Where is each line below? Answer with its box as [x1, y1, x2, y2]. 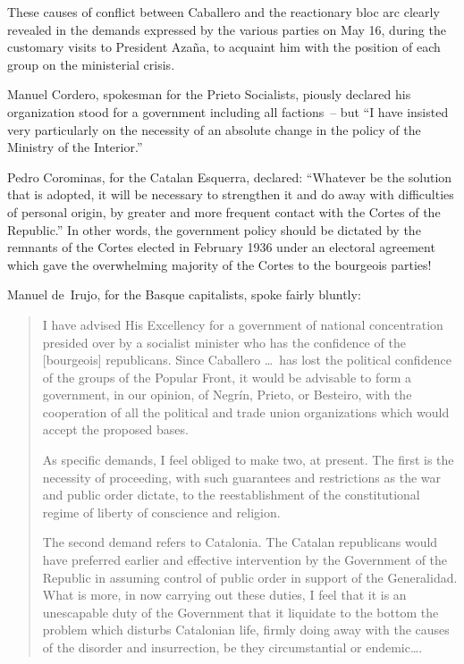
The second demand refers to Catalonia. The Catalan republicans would [42, 533, 438, 551]
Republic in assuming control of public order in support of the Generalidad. [42, 567, 458, 586]
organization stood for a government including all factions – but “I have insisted [7, 102, 449, 121]
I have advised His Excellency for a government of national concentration [42, 315, 443, 333]
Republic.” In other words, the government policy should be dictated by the [7, 220, 421, 239]
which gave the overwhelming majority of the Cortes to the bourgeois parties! [7, 255, 432, 273]
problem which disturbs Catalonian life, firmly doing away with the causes [42, 620, 450, 639]
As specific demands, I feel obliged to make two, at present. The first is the [42, 450, 454, 469]
